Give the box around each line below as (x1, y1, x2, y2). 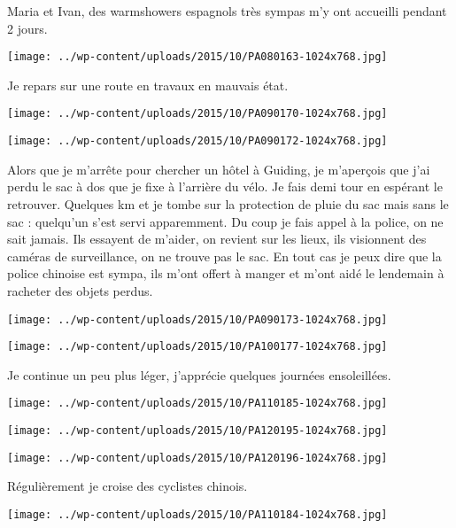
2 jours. (7, 19, 48, 37)
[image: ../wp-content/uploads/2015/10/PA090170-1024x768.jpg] (7, 107, 388, 120)
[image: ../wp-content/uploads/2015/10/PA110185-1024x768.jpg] (7, 397, 388, 410)
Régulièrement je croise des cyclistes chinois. (7, 477, 248, 495)
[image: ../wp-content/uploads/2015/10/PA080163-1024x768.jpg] (7, 50, 388, 64)
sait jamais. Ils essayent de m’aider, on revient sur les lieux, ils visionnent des (7, 229, 427, 248)
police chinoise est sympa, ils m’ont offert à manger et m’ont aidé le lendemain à (7, 264, 444, 283)
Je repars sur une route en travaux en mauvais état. (7, 75, 289, 94)
